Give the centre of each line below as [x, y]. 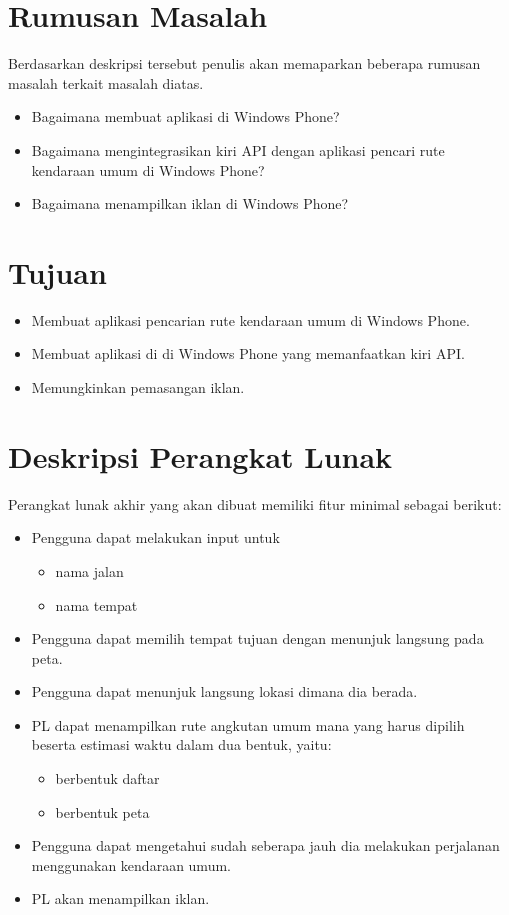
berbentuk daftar [107, 778]
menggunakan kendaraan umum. [131, 864]
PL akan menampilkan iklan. [120, 898]
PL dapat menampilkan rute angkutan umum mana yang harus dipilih [248, 724]
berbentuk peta [102, 811]
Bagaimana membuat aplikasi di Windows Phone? [185, 116]
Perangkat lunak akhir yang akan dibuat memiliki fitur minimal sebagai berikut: [255, 503]
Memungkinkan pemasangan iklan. [138, 387]
